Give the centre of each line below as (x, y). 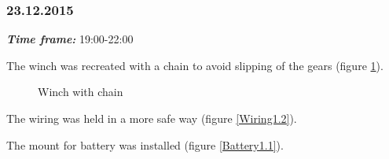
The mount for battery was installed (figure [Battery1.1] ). (145, 144)
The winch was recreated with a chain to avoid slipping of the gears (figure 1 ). (195, 65)
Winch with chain (81, 92)
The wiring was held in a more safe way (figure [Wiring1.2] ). (152, 118)
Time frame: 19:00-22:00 (70, 39)
